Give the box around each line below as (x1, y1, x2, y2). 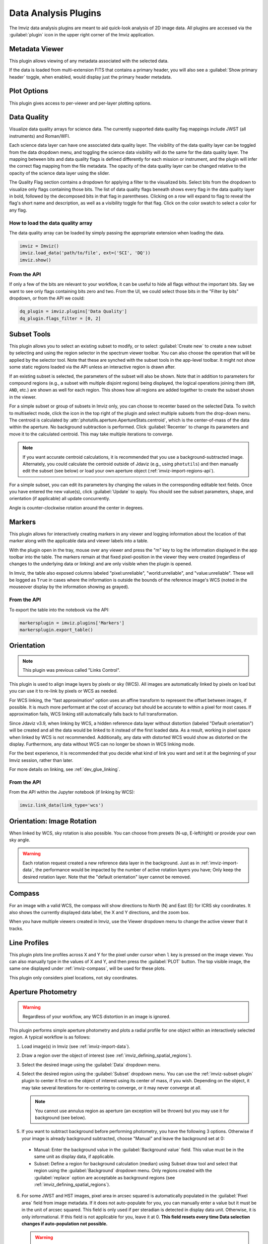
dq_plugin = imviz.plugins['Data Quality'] (19, 309, 128, 314)
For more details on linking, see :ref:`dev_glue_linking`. (9, 766, 121, 772)
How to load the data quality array (9, 219, 93, 226)
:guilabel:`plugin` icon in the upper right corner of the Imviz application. (9, 31, 155, 37)
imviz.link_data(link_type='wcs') (19, 803, 104, 808)
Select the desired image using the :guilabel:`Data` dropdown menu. (21, 1061, 161, 1067)
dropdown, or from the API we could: (9, 295, 85, 301)
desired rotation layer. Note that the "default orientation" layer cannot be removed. (22, 874, 191, 880)
